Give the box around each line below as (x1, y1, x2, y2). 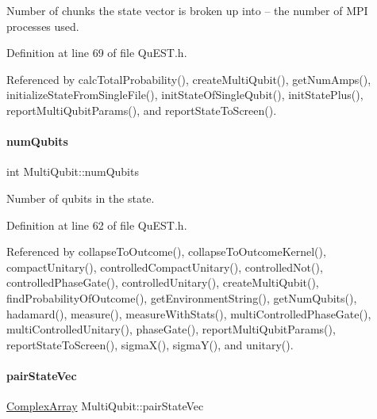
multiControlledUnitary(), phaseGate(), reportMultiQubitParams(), (6, 321, 336, 337)
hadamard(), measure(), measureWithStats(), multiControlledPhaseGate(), (6, 305, 371, 322)
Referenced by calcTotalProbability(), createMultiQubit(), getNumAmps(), (6, 70, 371, 87)
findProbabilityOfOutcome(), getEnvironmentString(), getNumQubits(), (6, 289, 357, 306)
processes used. (6, 17, 79, 34)
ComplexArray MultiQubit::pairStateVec (6, 398, 204, 414)
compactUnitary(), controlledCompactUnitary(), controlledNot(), (6, 258, 323, 275)
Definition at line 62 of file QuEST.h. (6, 216, 187, 233)
